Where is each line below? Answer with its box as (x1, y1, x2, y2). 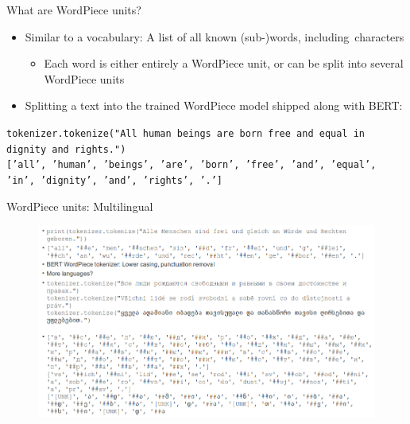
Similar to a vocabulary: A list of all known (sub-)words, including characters (25, 28, 404, 45)
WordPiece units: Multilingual (6, 197, 153, 214)
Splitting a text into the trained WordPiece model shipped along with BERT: (25, 97, 403, 114)
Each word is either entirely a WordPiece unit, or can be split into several (44, 55, 404, 72)
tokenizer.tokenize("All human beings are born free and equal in (6, 127, 366, 139)
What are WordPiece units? (6, 2, 141, 18)
